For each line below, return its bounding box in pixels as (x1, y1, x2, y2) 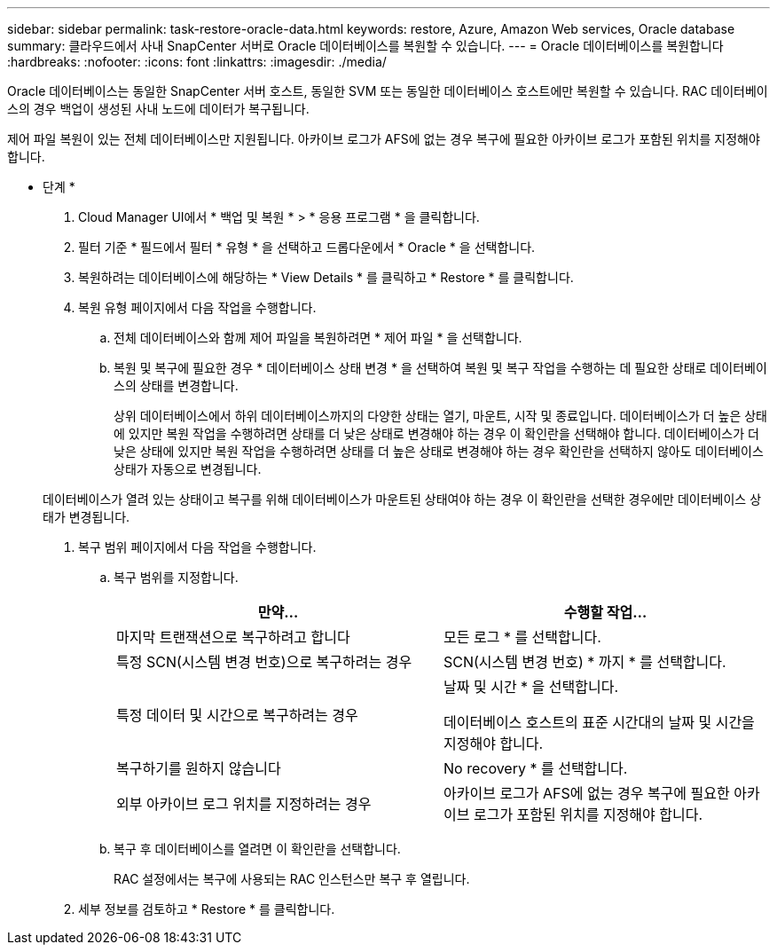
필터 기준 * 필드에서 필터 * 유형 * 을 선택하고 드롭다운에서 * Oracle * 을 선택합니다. (78, 240, 536, 255)
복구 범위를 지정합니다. (114, 570, 239, 585)
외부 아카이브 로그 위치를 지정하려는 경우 (116, 795, 372, 813)
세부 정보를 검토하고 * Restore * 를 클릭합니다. (78, 901, 335, 917)
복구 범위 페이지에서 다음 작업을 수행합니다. (78, 539, 317, 555)
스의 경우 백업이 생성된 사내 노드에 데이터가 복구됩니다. (7, 101, 310, 116)
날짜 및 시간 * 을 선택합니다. (443, 678, 619, 696)
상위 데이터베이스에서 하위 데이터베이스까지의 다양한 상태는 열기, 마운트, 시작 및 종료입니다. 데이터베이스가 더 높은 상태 (114, 408, 767, 423)
